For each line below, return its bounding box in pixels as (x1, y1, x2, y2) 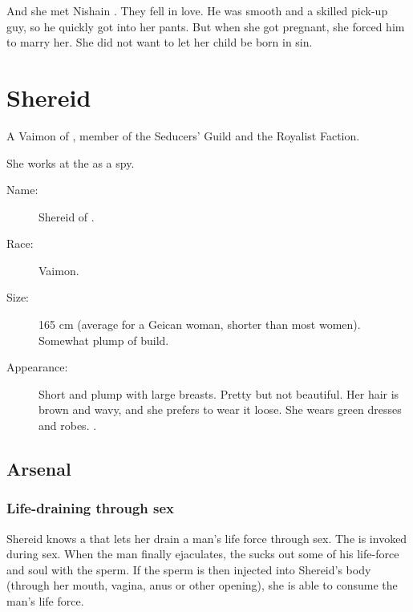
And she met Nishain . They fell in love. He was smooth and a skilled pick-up (6, 2, 388, 18)
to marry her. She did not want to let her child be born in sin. (6, 34, 313, 51)
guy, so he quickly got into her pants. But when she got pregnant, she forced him (6, 18, 405, 34)
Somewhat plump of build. (38, 331, 169, 348)
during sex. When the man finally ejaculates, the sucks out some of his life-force (6, 545, 399, 562)
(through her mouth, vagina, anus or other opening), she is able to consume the (6, 577, 398, 594)
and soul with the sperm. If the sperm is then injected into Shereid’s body (6, 561, 371, 578)
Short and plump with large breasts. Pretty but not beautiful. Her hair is (38, 385, 399, 402)
